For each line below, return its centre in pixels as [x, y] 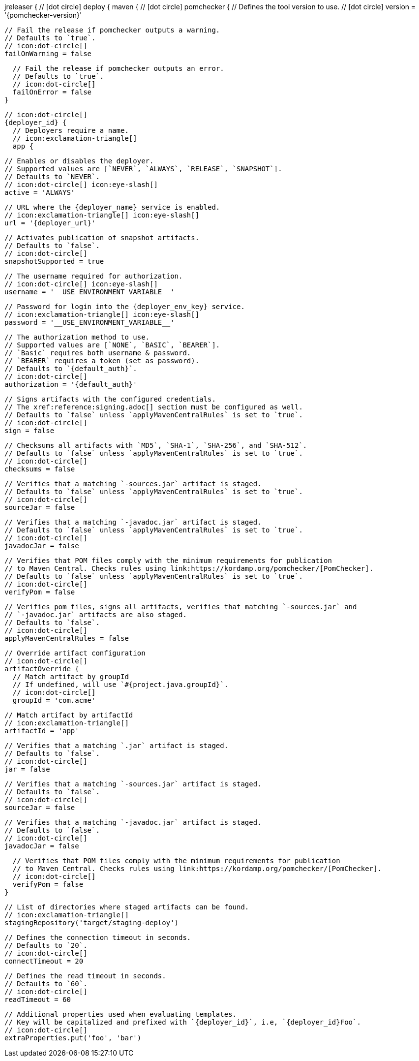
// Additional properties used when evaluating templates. [121, 1014]
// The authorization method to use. [77, 337]
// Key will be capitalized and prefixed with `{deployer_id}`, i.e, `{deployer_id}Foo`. [183, 1022]
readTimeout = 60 [38, 999]
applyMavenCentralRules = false [67, 638]
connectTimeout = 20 [44, 961]
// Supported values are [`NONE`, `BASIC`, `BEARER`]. [112, 345]
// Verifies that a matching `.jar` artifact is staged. [117, 746]
